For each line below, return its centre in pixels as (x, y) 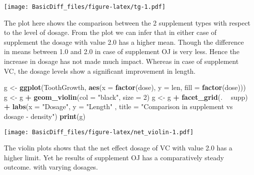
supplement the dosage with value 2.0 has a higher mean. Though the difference (124, 42)
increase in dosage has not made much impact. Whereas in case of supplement (121, 61)
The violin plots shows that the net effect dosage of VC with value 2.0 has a (118, 148)
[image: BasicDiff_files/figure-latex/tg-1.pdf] (85, 7)
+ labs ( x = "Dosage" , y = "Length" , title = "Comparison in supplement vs (118, 106)
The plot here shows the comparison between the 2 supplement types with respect (127, 22)
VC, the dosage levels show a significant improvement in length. (100, 71)
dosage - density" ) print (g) (45, 116)
